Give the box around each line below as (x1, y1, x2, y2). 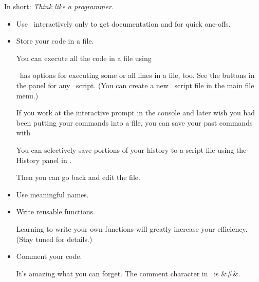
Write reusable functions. (16, 206, 95, 217)
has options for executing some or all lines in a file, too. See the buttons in (20, 70, 255, 80)
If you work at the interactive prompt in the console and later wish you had (16, 107, 255, 118)
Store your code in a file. (16, 35, 94, 46)
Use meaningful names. (16, 189, 89, 199)
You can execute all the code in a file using (16, 52, 152, 63)
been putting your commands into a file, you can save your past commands (16, 117, 253, 128)
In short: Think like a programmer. (4, 1, 114, 11)
